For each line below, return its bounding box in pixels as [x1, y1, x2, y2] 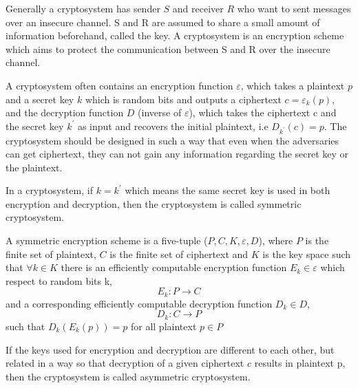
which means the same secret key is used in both [125, 183, 330, 197]
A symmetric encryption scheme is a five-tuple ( [6, 233, 208, 248]
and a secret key [6, 91, 74, 106]
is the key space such [262, 246, 351, 261]
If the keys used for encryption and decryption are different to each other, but [6, 342, 335, 356]
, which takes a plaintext [240, 78, 345, 92]
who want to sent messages [237, 1, 351, 15]
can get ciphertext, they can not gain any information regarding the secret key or [6, 147, 349, 161]
